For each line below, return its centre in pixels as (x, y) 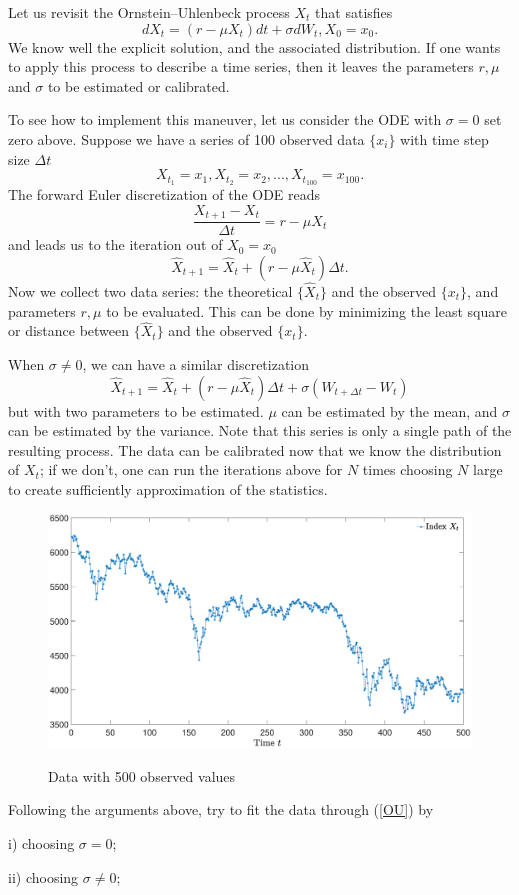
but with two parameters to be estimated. (136, 410)
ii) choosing (43, 876)
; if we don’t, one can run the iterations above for (191, 469)
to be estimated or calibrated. (138, 85)
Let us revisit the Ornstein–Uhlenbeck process (149, 12)
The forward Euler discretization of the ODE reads (164, 194)
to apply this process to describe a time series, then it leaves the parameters (241, 66)
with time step (444, 138)
